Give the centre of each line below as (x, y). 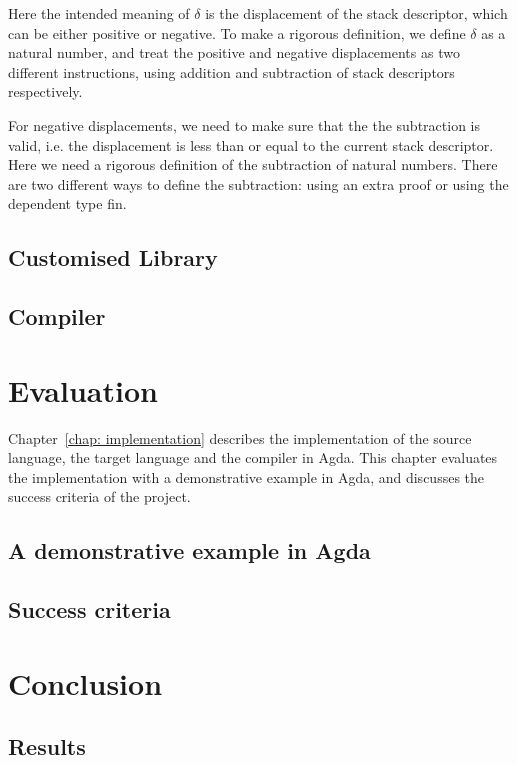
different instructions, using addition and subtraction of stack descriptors (231, 71)
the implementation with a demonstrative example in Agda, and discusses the (246, 476)
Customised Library (113, 257)
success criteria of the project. (99, 496)
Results (47, 746)
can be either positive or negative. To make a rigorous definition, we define (237, 32)
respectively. (45, 91)
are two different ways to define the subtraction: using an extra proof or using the (258, 183)
